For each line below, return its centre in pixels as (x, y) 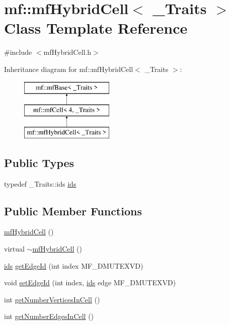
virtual (14, 249)
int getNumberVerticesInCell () (52, 299)
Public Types (39, 162)
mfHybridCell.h (67, 52)
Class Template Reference (96, 28)
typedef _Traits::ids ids (40, 183)
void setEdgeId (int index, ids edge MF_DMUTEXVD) (90, 282)
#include (18, 52)
